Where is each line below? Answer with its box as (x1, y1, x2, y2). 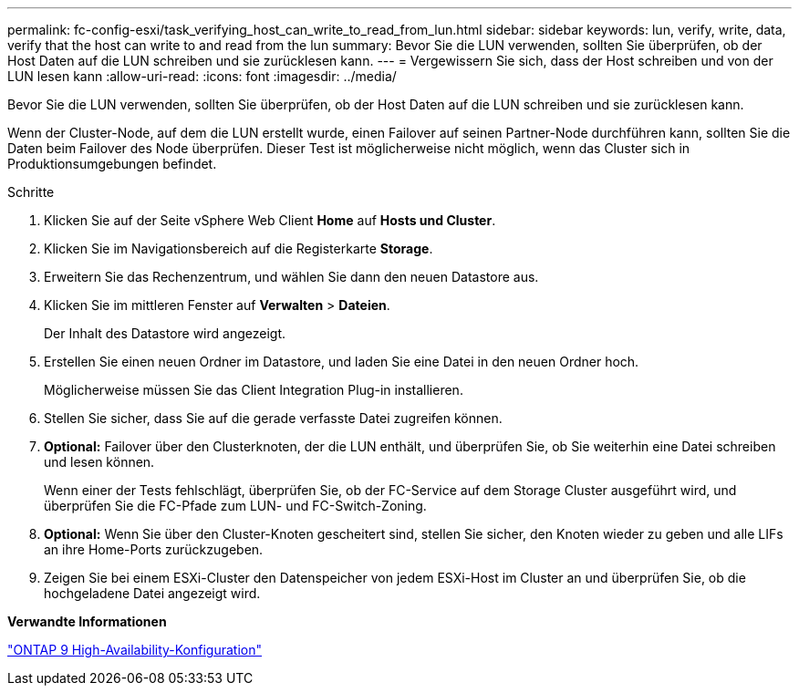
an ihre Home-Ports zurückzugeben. (44, 542, 264, 557)
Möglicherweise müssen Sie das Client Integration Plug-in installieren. (44, 382, 463, 398)
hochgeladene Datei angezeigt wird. (44, 585, 261, 601)
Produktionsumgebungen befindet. (7, 156, 217, 171)
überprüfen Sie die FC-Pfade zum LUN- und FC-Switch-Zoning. (44, 498, 427, 513)
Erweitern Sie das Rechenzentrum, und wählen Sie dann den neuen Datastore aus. (44, 269, 539, 284)
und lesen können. (44, 454, 155, 470)
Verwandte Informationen (7, 614, 167, 629)
